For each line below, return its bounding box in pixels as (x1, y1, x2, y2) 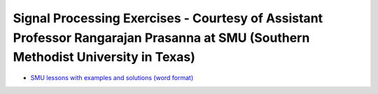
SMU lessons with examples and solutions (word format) (30, 74, 194, 82)
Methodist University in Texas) (13, 49, 195, 65)
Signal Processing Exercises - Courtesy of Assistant (13, 10, 323, 26)
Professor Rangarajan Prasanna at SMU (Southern (13, 30, 310, 45)
